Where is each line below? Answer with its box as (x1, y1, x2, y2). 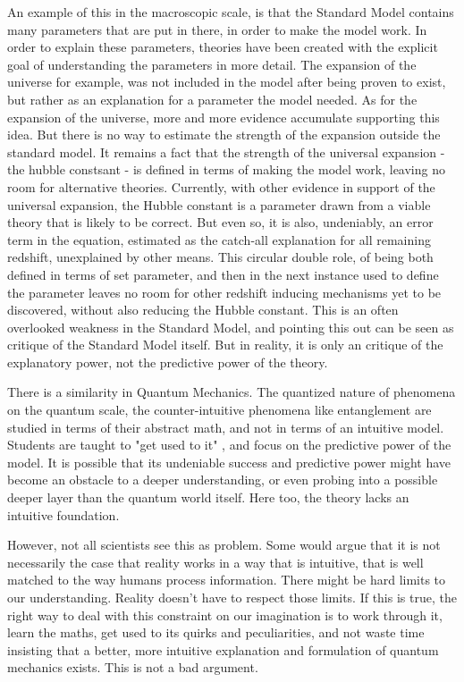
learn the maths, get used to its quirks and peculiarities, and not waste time (7, 623, 425, 642)
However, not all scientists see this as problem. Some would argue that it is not (7, 535, 441, 554)
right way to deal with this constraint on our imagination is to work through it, (7, 605, 443, 624)
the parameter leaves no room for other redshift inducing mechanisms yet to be (7, 282, 442, 301)
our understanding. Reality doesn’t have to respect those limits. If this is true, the (7, 588, 457, 606)
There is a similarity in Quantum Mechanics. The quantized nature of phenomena (7, 383, 456, 401)
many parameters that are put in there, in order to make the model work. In (7, 20, 427, 38)
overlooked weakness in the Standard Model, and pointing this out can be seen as (7, 317, 454, 336)
